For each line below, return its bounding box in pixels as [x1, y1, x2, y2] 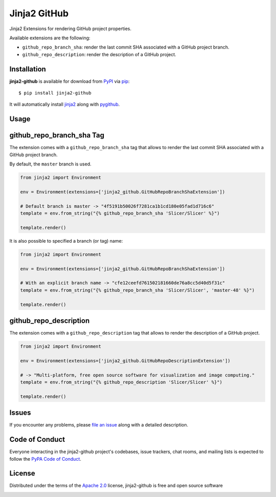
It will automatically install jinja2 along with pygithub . [9, 101, 120, 107]
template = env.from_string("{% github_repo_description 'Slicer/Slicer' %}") [20, 379, 222, 385]
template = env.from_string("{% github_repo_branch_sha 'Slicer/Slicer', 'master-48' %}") [20, 287, 255, 293]
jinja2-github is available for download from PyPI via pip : [9, 78, 130, 84]
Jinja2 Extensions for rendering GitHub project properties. [9, 26, 132, 32]
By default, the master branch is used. [9, 161, 91, 167]
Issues [9, 409, 31, 417]
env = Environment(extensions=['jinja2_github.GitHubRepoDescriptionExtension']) [20, 358, 231, 364]
